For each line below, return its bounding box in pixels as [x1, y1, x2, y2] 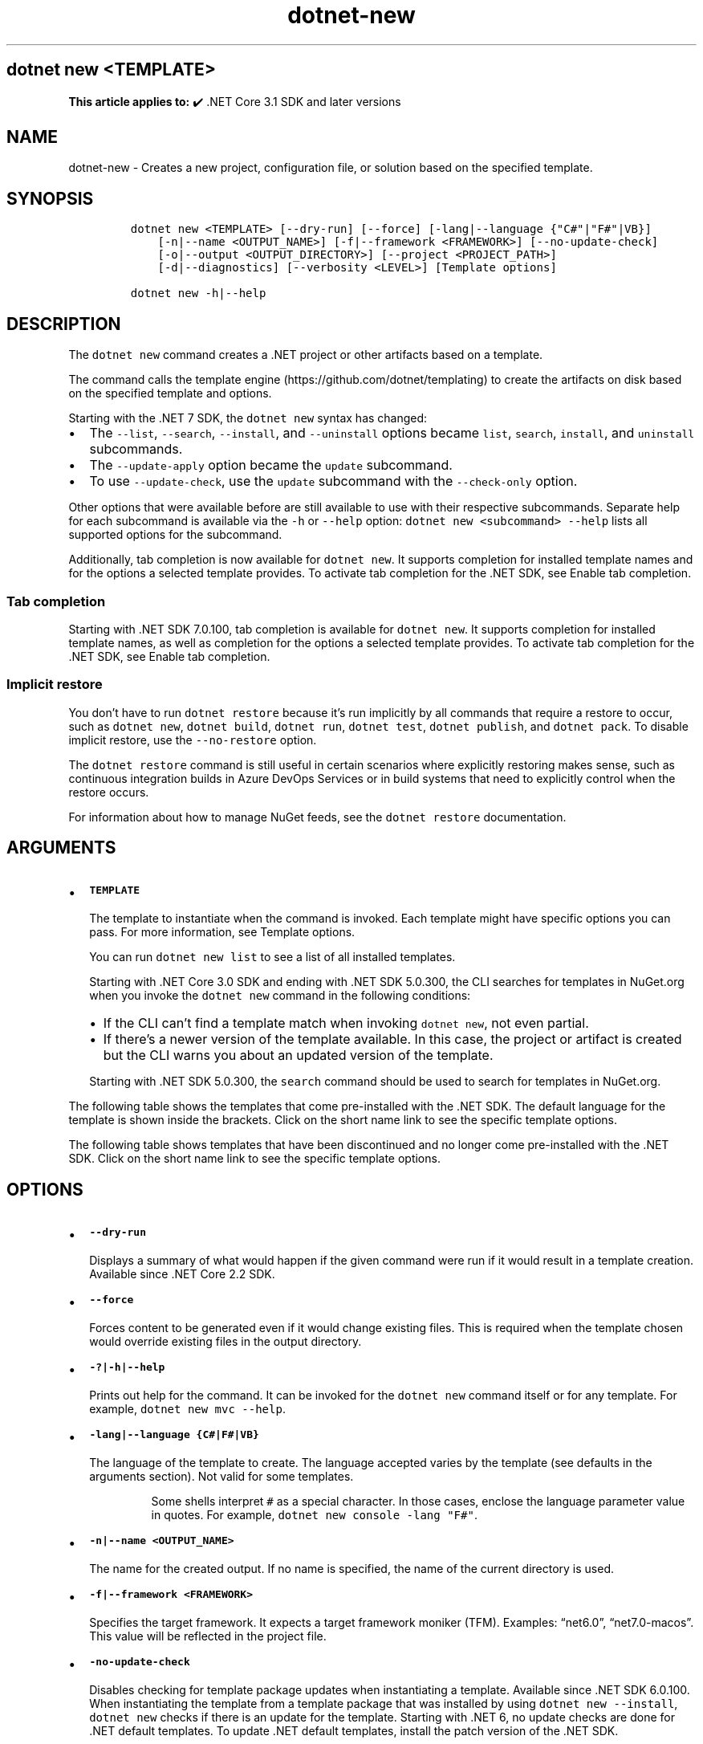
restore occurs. [68, 784, 149, 799]
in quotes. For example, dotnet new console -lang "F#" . [151, 1508, 477, 1522]
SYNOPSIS [6, 188, 94, 209]
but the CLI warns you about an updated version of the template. [103, 1047, 494, 1064]
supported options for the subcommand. [68, 528, 282, 542]
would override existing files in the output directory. [89, 1334, 362, 1349]
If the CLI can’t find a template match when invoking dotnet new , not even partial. [103, 1015, 589, 1032]
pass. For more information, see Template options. [89, 925, 356, 939]
